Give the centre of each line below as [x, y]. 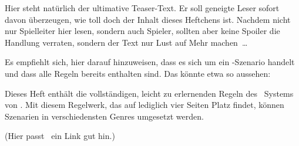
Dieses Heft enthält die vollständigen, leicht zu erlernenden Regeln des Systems [149, 93]
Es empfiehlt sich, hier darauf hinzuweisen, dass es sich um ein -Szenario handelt [150, 62]
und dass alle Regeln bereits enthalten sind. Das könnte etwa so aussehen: [138, 73]
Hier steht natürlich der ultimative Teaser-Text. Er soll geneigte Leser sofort [142, 8]
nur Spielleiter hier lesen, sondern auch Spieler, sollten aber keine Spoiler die [142, 31]
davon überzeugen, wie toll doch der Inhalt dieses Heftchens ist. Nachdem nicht [148, 19]
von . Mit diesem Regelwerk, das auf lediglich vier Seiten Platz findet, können [145, 105]
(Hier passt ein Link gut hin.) [60, 136]
